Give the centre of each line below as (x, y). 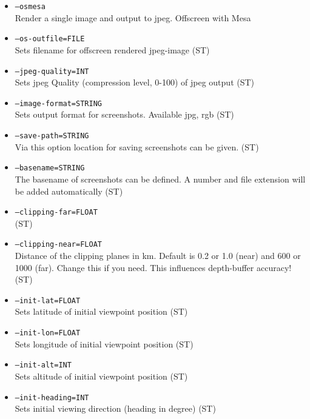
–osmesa (30, 7)
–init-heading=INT (52, 397)
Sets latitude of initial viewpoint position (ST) (101, 311)
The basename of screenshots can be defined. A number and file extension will (160, 179)
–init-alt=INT (43, 365)
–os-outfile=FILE (50, 39)
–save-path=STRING (52, 136)
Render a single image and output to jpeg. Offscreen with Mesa (133, 17)
